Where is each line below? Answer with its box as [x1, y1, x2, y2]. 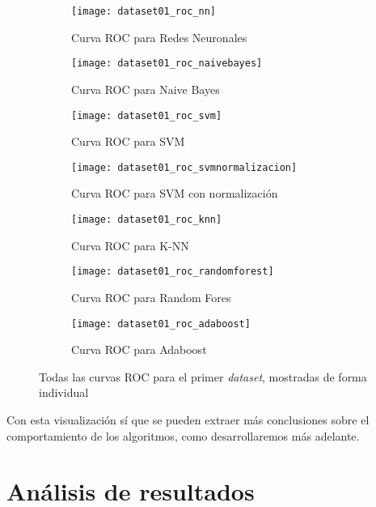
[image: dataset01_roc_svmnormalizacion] [71, 161, 298, 173]
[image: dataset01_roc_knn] [71, 214, 222, 225]
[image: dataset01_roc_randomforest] [71, 266, 274, 278]
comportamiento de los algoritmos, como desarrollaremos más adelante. [6, 427, 360, 444]
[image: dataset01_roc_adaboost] [71, 317, 251, 330]
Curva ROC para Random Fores [71, 288, 231, 305]
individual [39, 384, 89, 401]
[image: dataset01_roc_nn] [71, 6, 216, 17]
